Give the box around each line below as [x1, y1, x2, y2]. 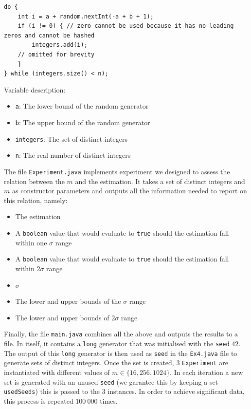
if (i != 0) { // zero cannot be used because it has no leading [18, 22, 234, 30]
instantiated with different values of [4, 367, 110, 377]
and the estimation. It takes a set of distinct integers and [75, 176, 245, 186]
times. [100, 395, 118, 406]
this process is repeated [4, 395, 73, 406]
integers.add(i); [32, 41, 88, 49]
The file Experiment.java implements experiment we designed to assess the [4, 166, 230, 176]
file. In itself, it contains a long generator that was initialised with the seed [4, 338, 230, 348]
